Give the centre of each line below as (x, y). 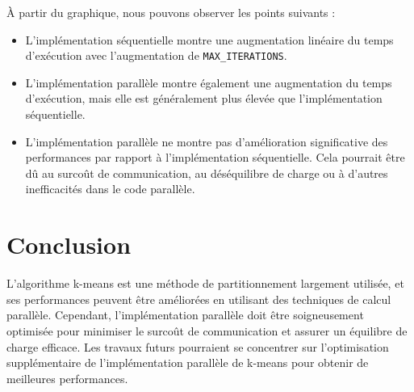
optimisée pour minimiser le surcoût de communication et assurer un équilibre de (207, 330)
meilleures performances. (67, 378)
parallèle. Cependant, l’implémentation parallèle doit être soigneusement (185, 315)
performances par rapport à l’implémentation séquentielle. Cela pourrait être (215, 157)
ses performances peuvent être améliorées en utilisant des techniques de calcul (199, 299)
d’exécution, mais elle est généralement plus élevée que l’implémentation (204, 98)
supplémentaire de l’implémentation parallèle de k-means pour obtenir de (188, 362)
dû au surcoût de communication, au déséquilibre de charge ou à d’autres (207, 173)
